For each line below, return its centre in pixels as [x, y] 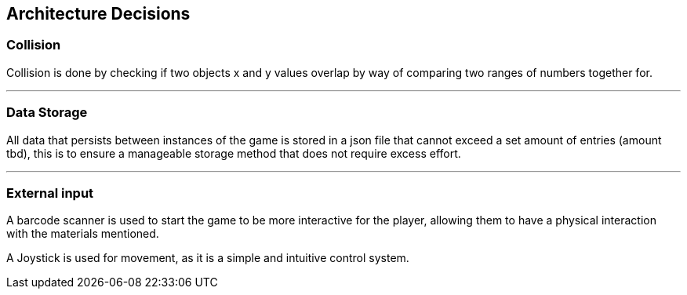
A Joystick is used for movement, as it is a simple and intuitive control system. [208, 258]
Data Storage [47, 113]
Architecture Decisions [98, 14]
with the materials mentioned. [83, 234]
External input [50, 193]
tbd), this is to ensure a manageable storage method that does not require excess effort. [234, 153]
